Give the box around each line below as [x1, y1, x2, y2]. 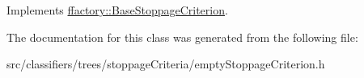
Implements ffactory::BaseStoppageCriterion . [6, 2, 228, 18]
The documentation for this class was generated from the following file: [6, 28, 358, 45]
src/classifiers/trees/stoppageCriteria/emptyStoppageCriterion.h [6, 55, 325, 72]
